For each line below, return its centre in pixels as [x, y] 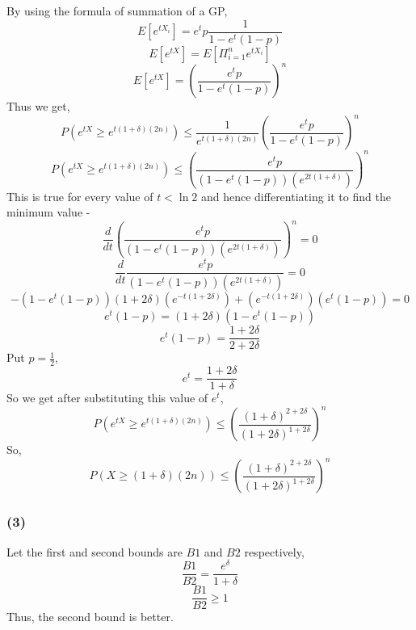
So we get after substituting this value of [107, 398]
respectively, [274, 551]
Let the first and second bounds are [95, 551]
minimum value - [48, 212]
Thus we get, [38, 106]
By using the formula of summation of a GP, [117, 10]
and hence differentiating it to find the [296, 196]
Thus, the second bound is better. [90, 617]
